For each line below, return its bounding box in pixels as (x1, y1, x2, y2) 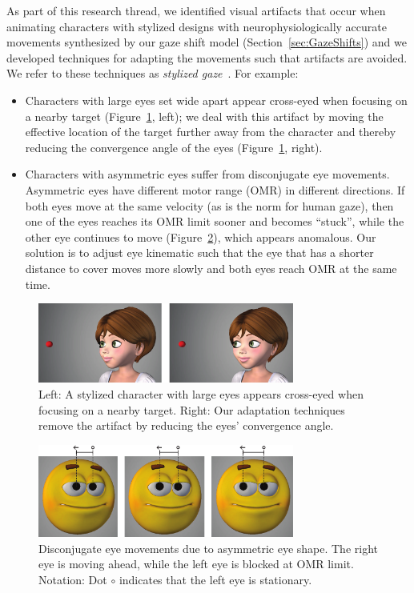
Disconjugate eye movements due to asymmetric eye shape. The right (38, 539, 379, 556)
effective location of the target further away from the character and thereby (25, 123, 396, 140)
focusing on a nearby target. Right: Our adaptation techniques (38, 401, 345, 418)
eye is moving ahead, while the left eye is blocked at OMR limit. (38, 555, 354, 572)
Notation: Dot (38, 571, 107, 587)
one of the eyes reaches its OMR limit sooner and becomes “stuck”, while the (25, 213, 404, 230)
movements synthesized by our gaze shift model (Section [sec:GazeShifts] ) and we (6, 34, 407, 50)
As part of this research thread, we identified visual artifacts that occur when (6, 2, 386, 18)
